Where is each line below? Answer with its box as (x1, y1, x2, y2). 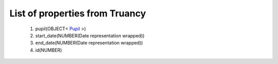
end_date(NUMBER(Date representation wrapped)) (35, 40, 143, 46)
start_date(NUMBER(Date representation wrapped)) (35, 32, 145, 38)
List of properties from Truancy (9, 8, 146, 19)
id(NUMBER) (35, 47, 62, 53)
